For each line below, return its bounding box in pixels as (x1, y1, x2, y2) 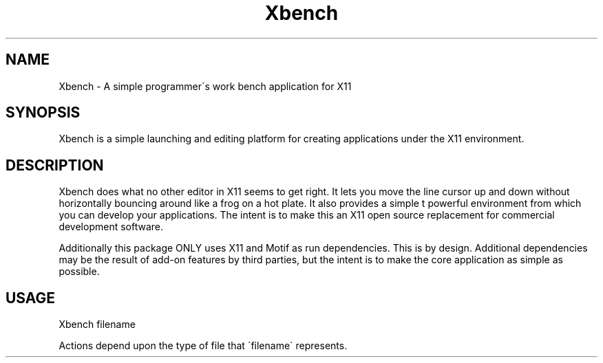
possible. (59, 265, 100, 278)
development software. (59, 221, 164, 233)
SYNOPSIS (6, 104, 81, 122)
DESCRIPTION (6, 156, 104, 174)
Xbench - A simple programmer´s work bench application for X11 (59, 80, 352, 92)
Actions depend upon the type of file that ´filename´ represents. (59, 340, 348, 352)
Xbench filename (59, 318, 136, 331)
